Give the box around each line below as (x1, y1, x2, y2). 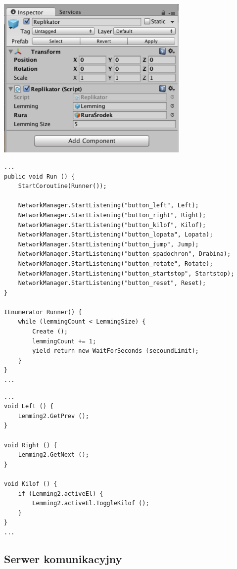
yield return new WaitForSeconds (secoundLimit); (32, 347, 199, 355)
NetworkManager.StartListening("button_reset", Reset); (18, 280, 206, 287)
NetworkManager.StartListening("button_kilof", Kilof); (18, 221, 206, 229)
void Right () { (4, 441, 57, 449)
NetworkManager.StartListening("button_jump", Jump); (18, 240, 199, 248)
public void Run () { (4, 173, 75, 180)
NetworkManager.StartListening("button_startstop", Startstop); (18, 270, 235, 277)
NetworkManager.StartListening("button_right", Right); (18, 211, 206, 219)
